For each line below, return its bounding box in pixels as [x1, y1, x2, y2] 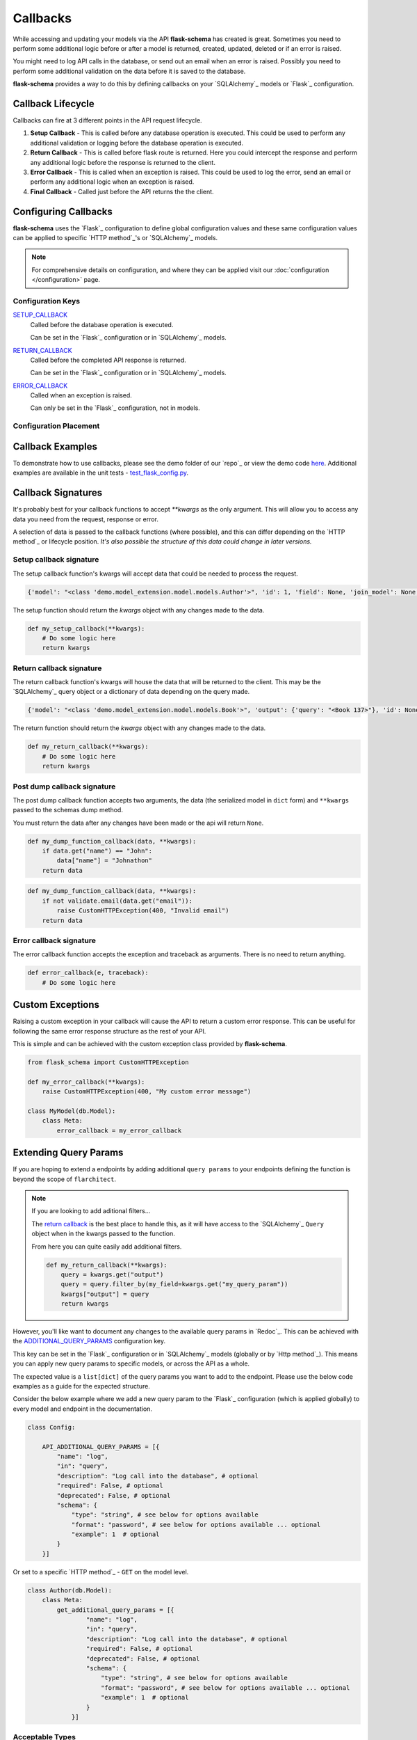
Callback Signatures [13, 487, 103, 499]
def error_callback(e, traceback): [27, 969, 149, 977]
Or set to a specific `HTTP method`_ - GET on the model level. [13, 1567, 189, 1576]
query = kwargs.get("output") [60, 1270, 164, 1279]
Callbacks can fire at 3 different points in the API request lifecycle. [13, 116, 202, 125]
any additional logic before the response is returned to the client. [30, 158, 215, 166]
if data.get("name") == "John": [42, 847, 153, 855]
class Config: [27, 1423, 76, 1431]
